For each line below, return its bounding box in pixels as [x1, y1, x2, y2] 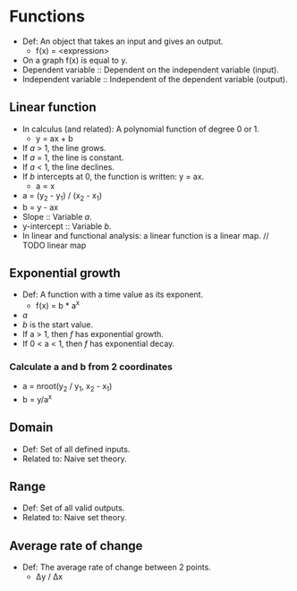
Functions [9, 6, 85, 27]
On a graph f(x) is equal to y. [21, 55, 128, 65]
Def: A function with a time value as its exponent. [21, 289, 204, 300]
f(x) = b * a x [35, 299, 81, 311]
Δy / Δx [35, 571, 64, 582]
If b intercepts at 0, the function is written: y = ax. [21, 171, 205, 182]
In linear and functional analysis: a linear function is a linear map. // [21, 230, 270, 241]
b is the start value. [21, 319, 94, 330]
